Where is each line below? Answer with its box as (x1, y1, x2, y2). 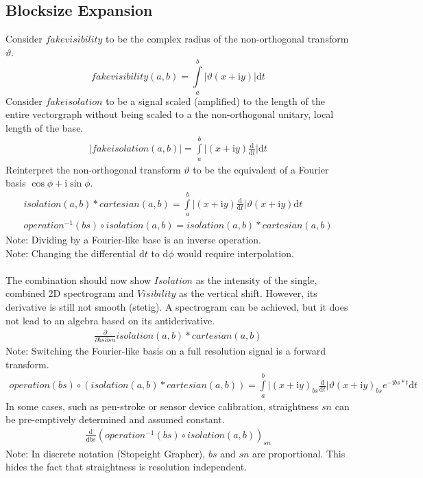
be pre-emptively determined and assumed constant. (5, 412, 225, 427)
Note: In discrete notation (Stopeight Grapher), (5, 446, 206, 460)
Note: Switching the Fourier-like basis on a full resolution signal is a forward (5, 344, 326, 358)
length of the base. (5, 120, 84, 134)
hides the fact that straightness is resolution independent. (5, 459, 247, 474)
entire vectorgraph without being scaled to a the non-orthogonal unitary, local (5, 107, 334, 121)
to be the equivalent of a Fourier (193, 162, 329, 176)
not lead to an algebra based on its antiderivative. (5, 313, 215, 327)
